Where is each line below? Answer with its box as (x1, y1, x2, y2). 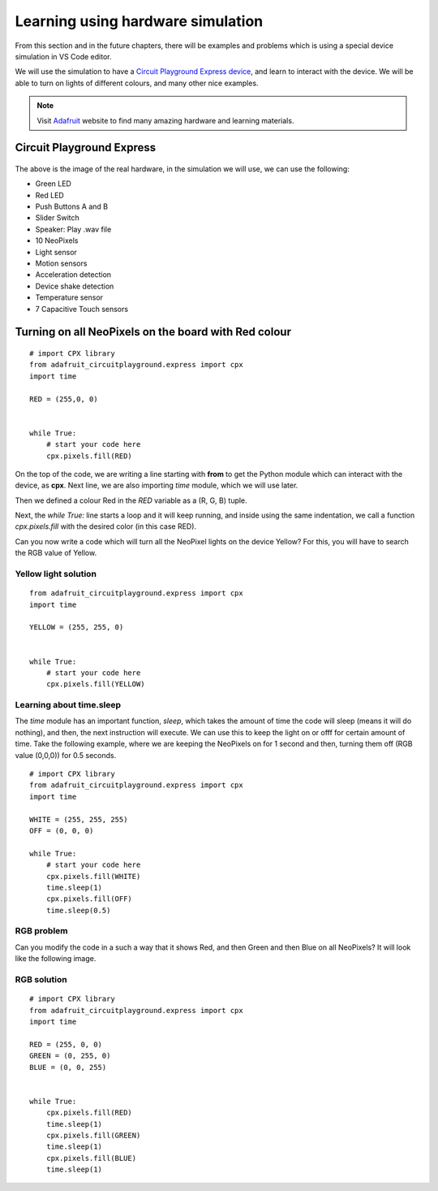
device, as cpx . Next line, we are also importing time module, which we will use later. (15, 480, 298, 491)
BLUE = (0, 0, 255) (29, 1063, 107, 1072)
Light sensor (35, 247, 77, 257)
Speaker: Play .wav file (35, 224, 112, 234)
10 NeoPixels (35, 236, 79, 245)
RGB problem (15, 925, 68, 937)
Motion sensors (35, 258, 88, 268)
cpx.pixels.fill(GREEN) (45, 1130, 141, 1140)
